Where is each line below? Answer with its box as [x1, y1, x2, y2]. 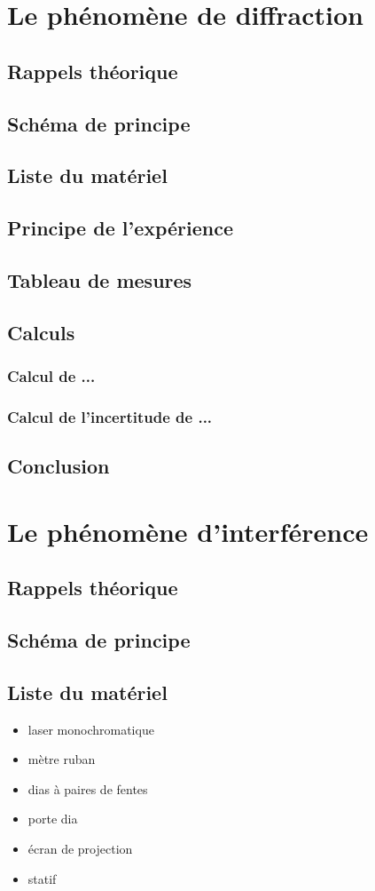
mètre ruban [27, 750, 96, 768]
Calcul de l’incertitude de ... [7, 405, 213, 427]
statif [27, 869, 57, 887]
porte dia [27, 809, 78, 828]
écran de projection [27, 839, 133, 858]
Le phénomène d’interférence [7, 513, 369, 549]
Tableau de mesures [7, 266, 192, 293]
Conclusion [7, 452, 110, 480]
